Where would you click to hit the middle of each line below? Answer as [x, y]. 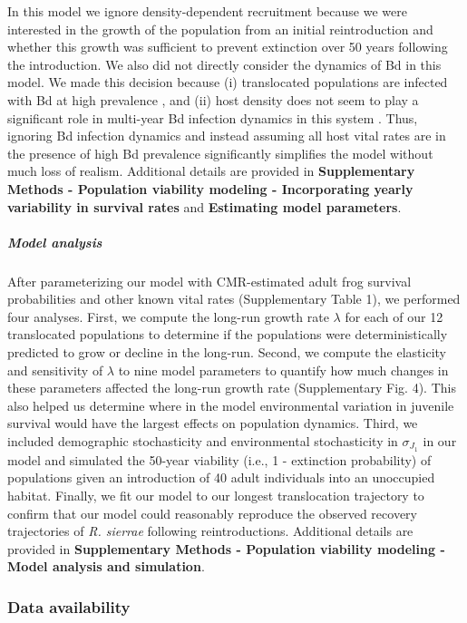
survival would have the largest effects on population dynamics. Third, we [213, 423]
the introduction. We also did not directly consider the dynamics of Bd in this [224, 64]
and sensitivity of [55, 370]
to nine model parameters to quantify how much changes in [283, 370]
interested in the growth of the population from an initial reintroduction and [220, 29]
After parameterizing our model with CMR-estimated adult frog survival [209, 281]
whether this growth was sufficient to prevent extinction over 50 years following [228, 47]
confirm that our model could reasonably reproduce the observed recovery [212, 513]
